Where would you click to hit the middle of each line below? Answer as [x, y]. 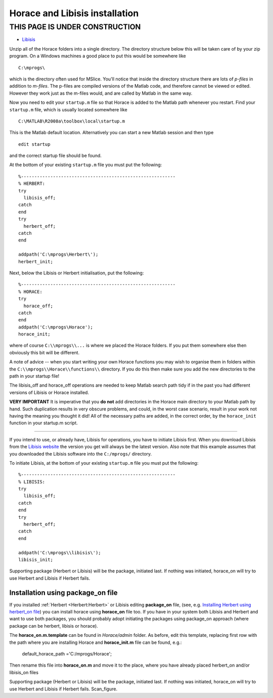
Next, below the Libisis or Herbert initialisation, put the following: [77, 273]
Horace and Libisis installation [74, 13]
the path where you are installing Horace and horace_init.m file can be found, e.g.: [96, 642]
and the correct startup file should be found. [56, 156]
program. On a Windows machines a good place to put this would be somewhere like [98, 56]
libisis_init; [36, 560]
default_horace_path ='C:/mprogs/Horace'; [67, 654]
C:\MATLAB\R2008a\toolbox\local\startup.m [72, 121]
